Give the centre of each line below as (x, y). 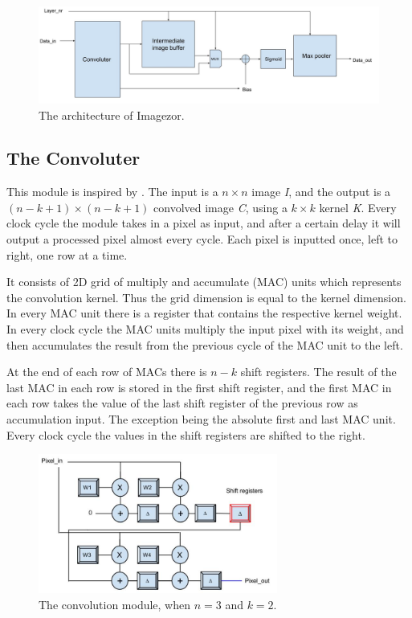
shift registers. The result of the (318, 372)
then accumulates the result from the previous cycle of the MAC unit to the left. (205, 344)
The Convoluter (73, 158)
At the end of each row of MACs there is (107, 372)
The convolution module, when (115, 604)
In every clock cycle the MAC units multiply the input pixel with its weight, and (205, 329)
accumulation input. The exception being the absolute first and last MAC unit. (201, 419)
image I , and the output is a (321, 192)
